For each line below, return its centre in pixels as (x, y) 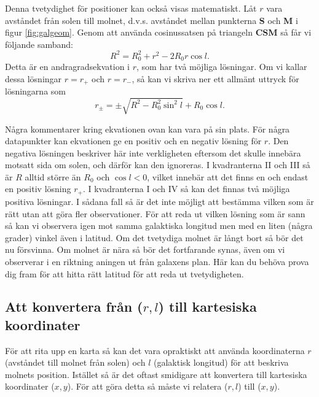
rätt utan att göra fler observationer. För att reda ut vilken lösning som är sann (155, 213)
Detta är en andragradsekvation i (68, 67)
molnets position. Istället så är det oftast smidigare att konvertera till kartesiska (156, 374)
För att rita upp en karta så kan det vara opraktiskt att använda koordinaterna (155, 350)
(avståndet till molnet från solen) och (75, 362)
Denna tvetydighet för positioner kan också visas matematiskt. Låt (131, 8)
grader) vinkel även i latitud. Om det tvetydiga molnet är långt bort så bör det (154, 237)
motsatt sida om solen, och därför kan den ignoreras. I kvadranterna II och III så (158, 165)
